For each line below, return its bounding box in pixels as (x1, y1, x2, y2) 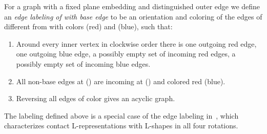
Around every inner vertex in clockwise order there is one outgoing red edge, (16, 38, 257, 49)
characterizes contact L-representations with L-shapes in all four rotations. (4, 120, 238, 131)
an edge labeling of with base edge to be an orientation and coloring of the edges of (4, 11, 262, 22)
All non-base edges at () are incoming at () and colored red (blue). (16, 75, 225, 86)
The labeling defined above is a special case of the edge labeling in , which (4, 110, 239, 121)
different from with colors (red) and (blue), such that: (4, 21, 173, 32)
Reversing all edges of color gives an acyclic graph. (16, 93, 175, 104)
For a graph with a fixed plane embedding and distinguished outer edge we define (4, 1, 260, 11)
